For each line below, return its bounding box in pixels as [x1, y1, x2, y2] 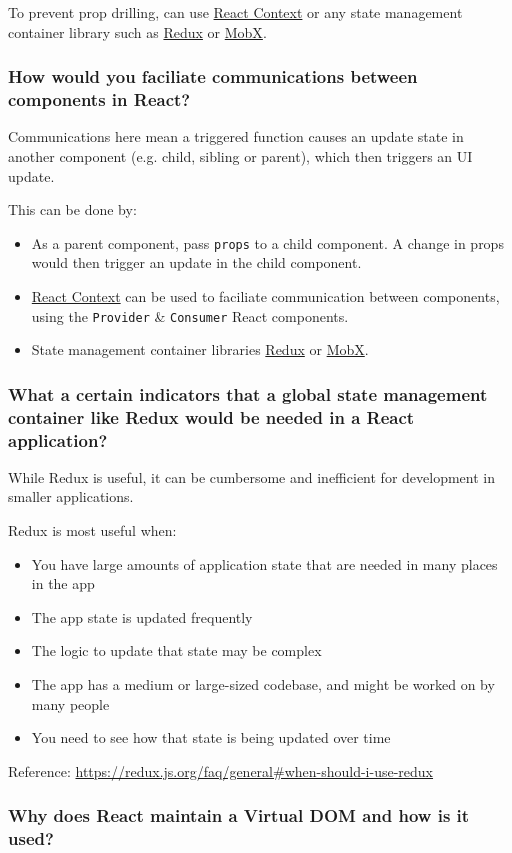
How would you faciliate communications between [8, 64, 418, 89]
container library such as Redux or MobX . [8, 21, 267, 42]
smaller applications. [8, 486, 134, 507]
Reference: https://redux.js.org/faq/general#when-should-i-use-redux [8, 760, 434, 781]
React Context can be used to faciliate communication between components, [31, 285, 500, 306]
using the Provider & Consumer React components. [31, 305, 349, 326]
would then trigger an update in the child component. [31, 252, 362, 273]
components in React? [8, 87, 191, 112]
